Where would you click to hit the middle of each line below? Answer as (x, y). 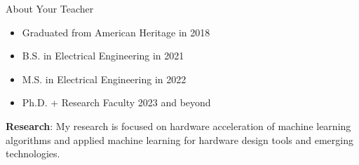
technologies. (33, 153)
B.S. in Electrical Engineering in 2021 (103, 56)
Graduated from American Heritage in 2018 (116, 32)
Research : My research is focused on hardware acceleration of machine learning (178, 125)
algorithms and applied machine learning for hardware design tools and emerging (179, 139)
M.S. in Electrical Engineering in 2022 (104, 79)
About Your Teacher (50, 8)
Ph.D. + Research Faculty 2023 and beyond (116, 102)
